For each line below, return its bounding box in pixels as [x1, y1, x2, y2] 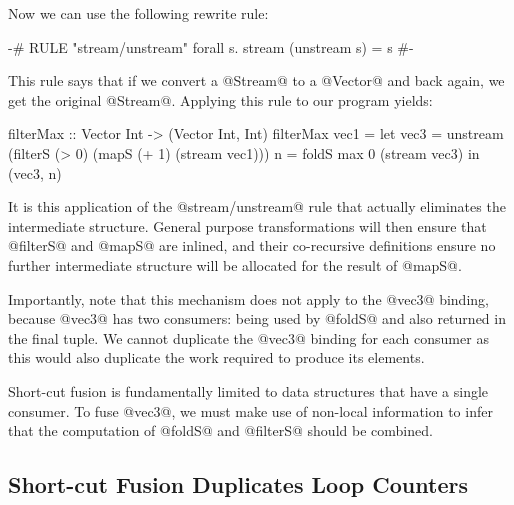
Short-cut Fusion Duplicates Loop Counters [8, 469, 468, 500]
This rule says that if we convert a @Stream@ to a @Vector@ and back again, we [8, 70, 505, 91]
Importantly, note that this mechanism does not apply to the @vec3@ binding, [8, 288, 489, 309]
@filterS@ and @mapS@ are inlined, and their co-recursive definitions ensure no [8, 235, 496, 256]
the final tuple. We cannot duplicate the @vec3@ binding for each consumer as [8, 327, 489, 348]
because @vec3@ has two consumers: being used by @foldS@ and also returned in [8, 308, 506, 329]
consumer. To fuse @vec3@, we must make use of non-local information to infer [8, 400, 493, 421]
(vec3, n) [8, 162, 62, 183]
